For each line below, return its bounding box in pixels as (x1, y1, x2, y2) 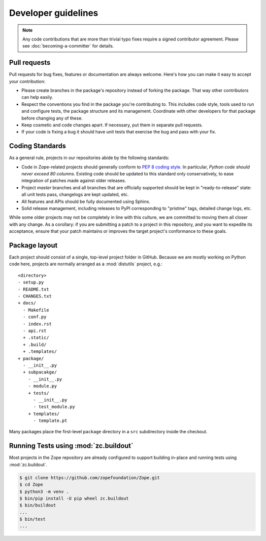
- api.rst (23, 328, 47, 333)
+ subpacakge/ (23, 370, 57, 375)
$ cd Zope (19, 482, 43, 488)
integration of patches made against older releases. (21, 178, 126, 184)
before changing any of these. (21, 115, 83, 121)
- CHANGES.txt (18, 293, 52, 299)
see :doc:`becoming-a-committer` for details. (22, 43, 114, 49)
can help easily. (21, 94, 54, 100)
